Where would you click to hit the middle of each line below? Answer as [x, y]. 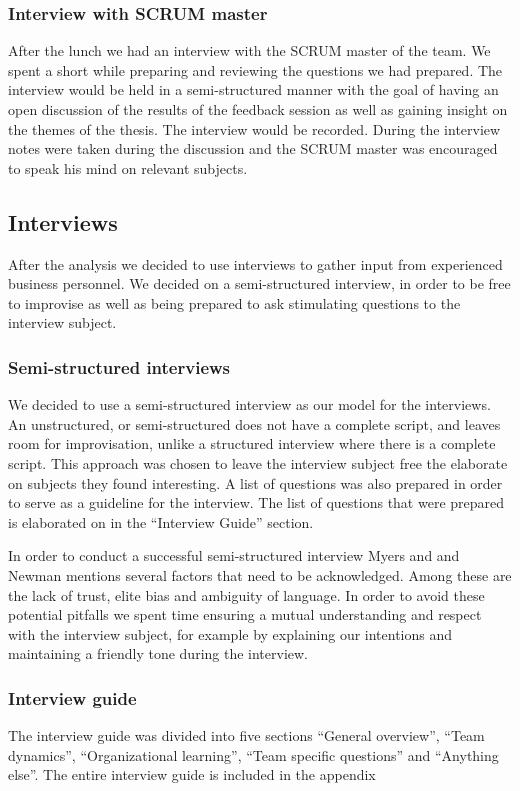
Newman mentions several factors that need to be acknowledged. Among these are [260, 574]
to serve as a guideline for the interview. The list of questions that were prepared [256, 502]
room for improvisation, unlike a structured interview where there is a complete [252, 443]
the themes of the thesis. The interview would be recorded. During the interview [254, 128]
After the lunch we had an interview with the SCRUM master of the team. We [249, 50]
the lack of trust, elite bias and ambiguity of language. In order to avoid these [246, 594]
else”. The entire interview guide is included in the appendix [192, 774]
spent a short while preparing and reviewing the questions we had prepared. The [255, 69]
